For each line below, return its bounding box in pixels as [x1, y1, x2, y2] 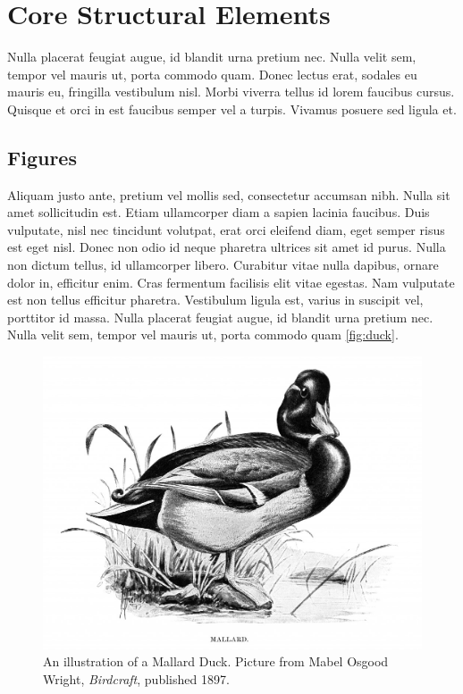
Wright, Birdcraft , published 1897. [43, 669, 230, 688]
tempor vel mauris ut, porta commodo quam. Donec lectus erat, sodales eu [7, 64, 417, 83]
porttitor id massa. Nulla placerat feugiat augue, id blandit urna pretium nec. [7, 307, 434, 326]
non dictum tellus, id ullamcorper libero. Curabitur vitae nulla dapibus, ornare [7, 255, 439, 274]
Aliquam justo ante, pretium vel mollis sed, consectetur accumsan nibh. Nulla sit [7, 185, 450, 204]
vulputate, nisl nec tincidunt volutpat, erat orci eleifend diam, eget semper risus [7, 220, 445, 238]
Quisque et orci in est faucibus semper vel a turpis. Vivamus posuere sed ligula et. [7, 99, 457, 118]
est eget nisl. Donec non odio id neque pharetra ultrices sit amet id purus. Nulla [7, 238, 446, 256]
